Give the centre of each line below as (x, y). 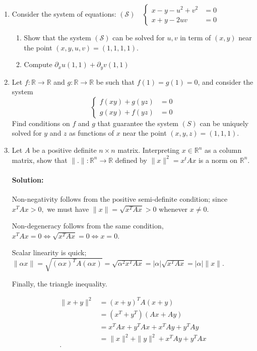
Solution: (28, 179)
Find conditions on (41, 123)
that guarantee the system (138, 123)
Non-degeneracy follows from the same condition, (88, 226)
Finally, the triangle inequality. (59, 283)
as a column (223, 150)
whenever (173, 209)
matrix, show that (40, 160)
